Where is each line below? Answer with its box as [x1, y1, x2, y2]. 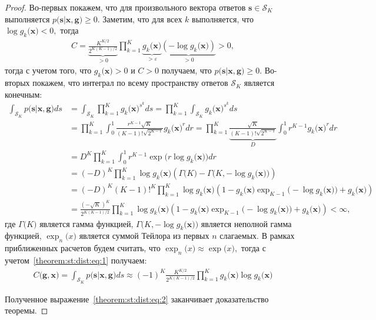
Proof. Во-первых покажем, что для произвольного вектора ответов [5, 1, 246, 13]
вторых [5, 76, 30, 89]
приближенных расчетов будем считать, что [5, 242, 161, 254]
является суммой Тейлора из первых [79, 229, 209, 242]
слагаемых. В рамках [219, 229, 295, 242]
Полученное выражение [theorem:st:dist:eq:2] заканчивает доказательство [5, 292, 269, 305]
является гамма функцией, [39, 217, 134, 229]
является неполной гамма [201, 217, 292, 229]
